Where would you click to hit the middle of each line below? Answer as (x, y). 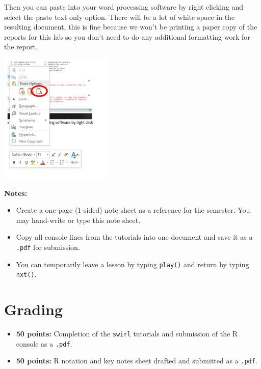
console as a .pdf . (44, 343)
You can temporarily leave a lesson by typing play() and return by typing (133, 264)
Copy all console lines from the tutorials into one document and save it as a (134, 237)
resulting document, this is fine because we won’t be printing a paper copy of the (131, 27)
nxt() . (26, 274)
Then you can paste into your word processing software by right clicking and (124, 7)
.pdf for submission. (48, 247)
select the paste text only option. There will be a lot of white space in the (120, 17)
